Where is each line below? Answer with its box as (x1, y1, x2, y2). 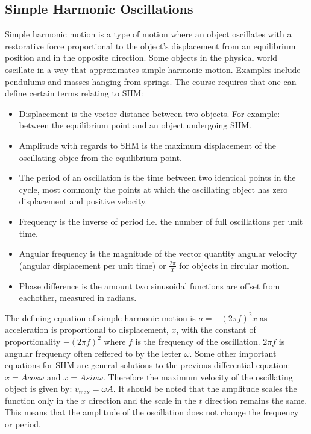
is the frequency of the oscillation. (135, 335, 260, 347)
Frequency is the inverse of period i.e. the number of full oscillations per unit (19, 215, 303, 227)
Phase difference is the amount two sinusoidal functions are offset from (19, 279, 280, 292)
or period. (5, 418, 41, 430)
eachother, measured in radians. (19, 291, 137, 304)
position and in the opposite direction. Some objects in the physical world (5, 51, 277, 64)
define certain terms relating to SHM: (5, 87, 143, 99)
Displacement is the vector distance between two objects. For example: (19, 107, 280, 119)
